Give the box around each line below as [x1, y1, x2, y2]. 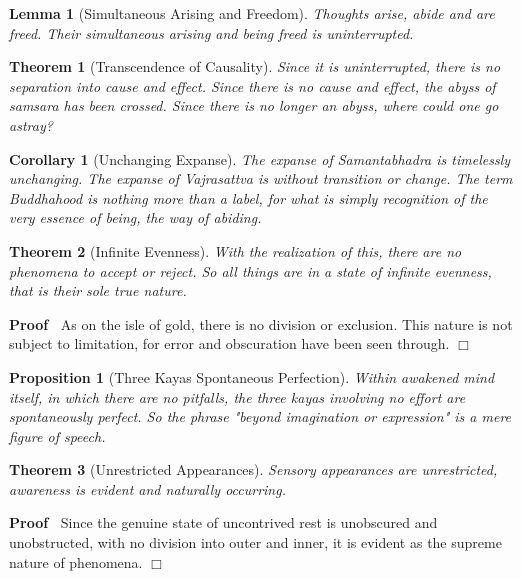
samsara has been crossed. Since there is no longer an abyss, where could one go [9, 95, 499, 116]
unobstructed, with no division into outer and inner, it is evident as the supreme [9, 532, 502, 553]
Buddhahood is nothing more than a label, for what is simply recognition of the [9, 187, 488, 208]
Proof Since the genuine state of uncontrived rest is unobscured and [9, 512, 438, 533]
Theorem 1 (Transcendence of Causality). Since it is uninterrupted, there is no [9, 56, 501, 77]
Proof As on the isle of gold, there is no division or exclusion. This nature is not [9, 313, 513, 334]
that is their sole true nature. [9, 280, 187, 301]
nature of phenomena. [9, 551, 143, 572]
